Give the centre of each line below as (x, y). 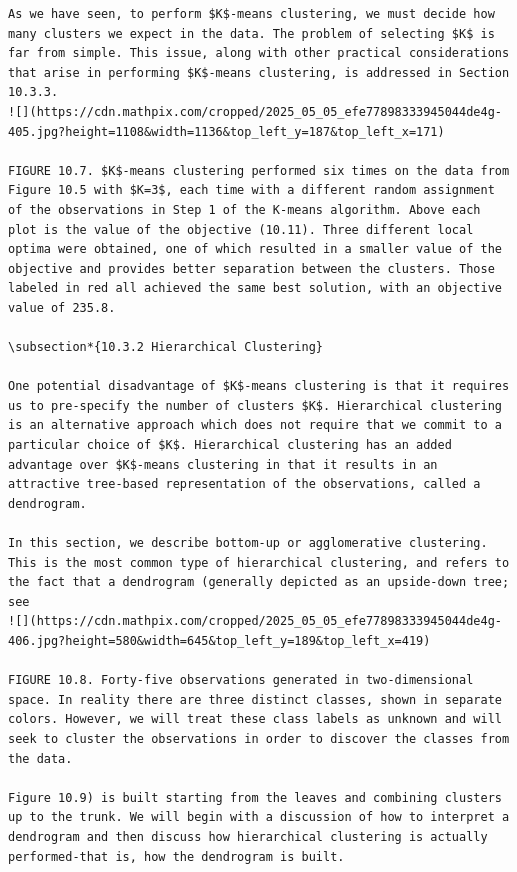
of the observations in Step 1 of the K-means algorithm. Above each (244, 209)
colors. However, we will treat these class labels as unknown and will (255, 719)
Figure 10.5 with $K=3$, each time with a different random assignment (251, 190)
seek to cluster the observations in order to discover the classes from (259, 738)
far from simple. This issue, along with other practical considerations (259, 53)
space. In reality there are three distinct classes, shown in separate (255, 699)
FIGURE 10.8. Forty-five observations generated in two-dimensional (241, 680)
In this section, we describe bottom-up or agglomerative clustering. (248, 543)
